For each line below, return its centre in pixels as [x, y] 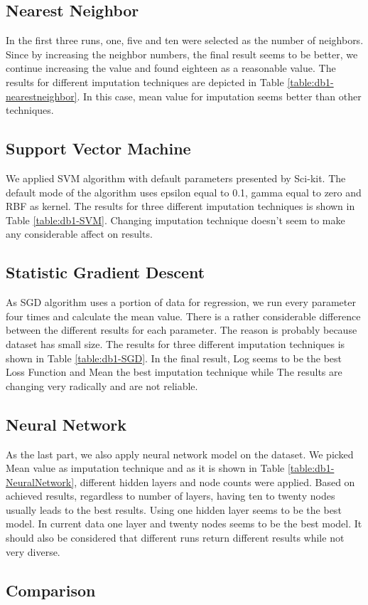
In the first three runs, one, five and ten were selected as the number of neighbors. [185, 40]
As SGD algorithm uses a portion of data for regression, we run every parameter [181, 302]
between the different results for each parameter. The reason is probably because [182, 330]
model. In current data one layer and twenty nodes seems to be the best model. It [184, 524]
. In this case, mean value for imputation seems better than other [219, 96]
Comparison [51, 590]
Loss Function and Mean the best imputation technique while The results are [174, 372]
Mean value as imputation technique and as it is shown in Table [145, 468]
